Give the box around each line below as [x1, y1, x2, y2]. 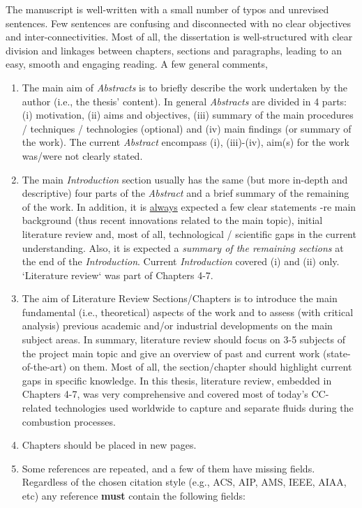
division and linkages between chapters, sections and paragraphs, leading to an [6, 43, 342, 57]
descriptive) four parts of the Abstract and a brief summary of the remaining [22, 186, 349, 200]
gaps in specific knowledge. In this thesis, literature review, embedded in [22, 373, 332, 387]
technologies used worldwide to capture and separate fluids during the [54, 401, 354, 415]
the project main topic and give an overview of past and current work [22, 345, 320, 360]
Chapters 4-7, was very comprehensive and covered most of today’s [22, 387, 308, 401]
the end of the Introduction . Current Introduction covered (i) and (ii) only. [22, 254, 340, 269]
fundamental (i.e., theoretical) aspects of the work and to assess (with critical [22, 304, 354, 319]
